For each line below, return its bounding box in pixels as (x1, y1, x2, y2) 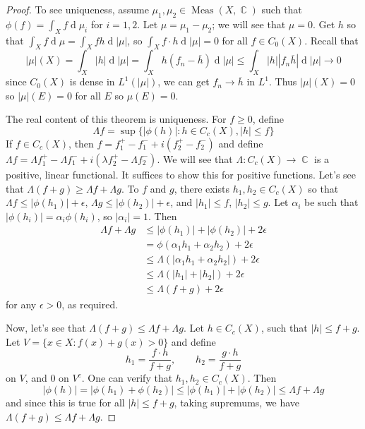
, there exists (174, 181, 229, 195)
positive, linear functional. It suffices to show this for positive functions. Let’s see (6, 167, 357, 181)
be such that (304, 195, 359, 210)
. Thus (268, 74, 297, 89)
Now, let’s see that (6, 320, 86, 335)
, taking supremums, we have (174, 394, 300, 409)
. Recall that (304, 32, 359, 47)
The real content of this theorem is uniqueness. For (6, 111, 227, 126)
